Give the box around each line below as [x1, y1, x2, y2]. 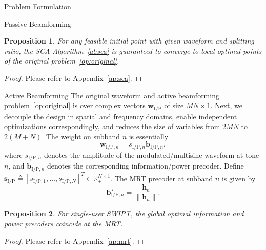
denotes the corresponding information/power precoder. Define [47, 160, 244, 171]
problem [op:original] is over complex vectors [4, 100, 146, 111]
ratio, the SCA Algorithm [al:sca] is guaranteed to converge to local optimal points [4, 45, 262, 56]
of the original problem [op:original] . [4, 55, 119, 66]
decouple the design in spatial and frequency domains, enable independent [4, 111, 237, 121]
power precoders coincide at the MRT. [4, 218, 123, 228]
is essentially [129, 131, 169, 141]
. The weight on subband [42, 131, 120, 141]
